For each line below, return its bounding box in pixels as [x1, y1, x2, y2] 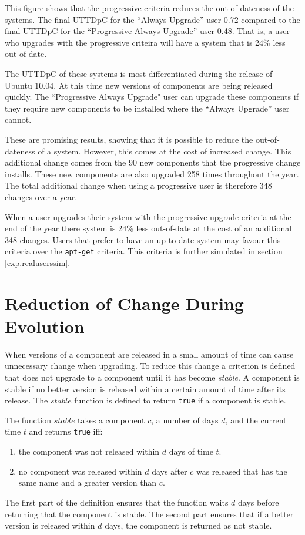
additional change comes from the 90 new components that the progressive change [5, 156, 301, 169]
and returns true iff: [29, 425, 103, 438]
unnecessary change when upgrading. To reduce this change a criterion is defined [5, 359, 296, 372]
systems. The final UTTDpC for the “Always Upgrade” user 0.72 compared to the [5, 13, 300, 25]
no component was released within [18, 465, 142, 477]
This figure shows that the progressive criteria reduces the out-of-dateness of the [5, 2, 294, 14]
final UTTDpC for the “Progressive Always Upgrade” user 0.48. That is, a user [5, 25, 290, 37]
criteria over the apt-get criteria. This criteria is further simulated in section [5, 245, 283, 257]
